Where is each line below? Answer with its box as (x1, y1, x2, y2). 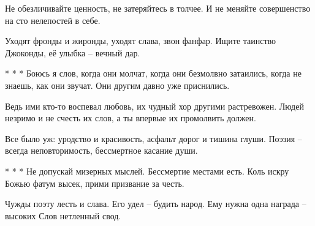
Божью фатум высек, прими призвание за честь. (5, 176, 184, 189)
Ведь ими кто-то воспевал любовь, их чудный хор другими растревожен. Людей (5, 99, 304, 112)
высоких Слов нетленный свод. (5, 209, 121, 222)
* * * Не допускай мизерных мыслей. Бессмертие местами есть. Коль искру (5, 164, 289, 177)
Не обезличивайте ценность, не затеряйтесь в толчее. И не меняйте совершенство (5, 2, 311, 14)
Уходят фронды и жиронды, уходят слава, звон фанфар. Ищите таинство (5, 34, 276, 47)
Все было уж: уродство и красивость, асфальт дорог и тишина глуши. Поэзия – (5, 132, 302, 145)
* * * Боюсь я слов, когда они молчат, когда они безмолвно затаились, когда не (5, 67, 302, 80)
